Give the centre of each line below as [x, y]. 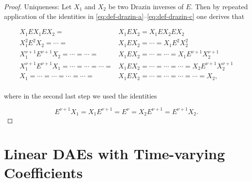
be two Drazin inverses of [146, 6]
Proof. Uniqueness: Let [38, 6]
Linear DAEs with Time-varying [115, 154]
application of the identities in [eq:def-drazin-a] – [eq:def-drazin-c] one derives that [124, 16]
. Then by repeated [219, 6]
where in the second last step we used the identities [81, 95]
